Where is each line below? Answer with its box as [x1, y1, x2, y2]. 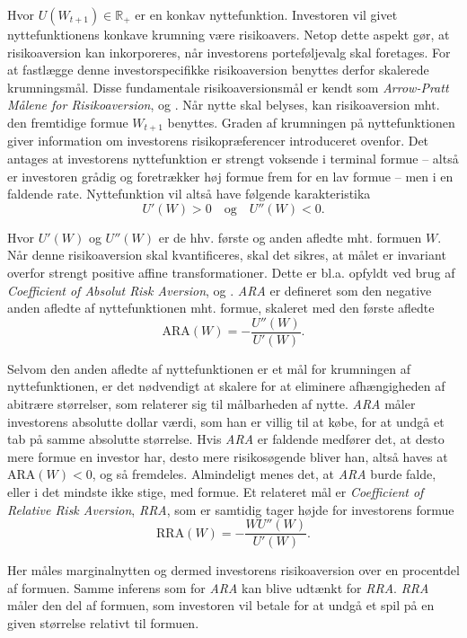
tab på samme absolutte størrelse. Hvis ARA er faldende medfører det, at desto [7, 430, 445, 448]
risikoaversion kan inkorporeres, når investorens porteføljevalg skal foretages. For [7, 42, 451, 61]
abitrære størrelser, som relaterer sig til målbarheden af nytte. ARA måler [7, 394, 416, 413]
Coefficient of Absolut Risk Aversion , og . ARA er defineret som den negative [7, 280, 432, 299]
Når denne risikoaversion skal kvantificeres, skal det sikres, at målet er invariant [7, 245, 446, 264]
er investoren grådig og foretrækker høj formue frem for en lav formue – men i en [7, 166, 454, 185]
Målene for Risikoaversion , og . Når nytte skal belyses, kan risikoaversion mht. [7, 95, 440, 114]
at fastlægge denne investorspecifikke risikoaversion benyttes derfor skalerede [7, 60, 429, 79]
